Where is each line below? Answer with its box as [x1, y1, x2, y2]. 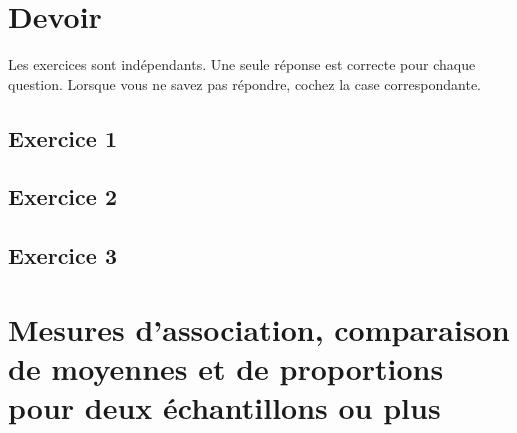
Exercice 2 [8, 181, 117, 212]
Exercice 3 [8, 240, 117, 271]
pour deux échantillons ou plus [8, 387, 441, 428]
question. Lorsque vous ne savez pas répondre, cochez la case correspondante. [8, 73, 481, 94]
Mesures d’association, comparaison [8, 308, 510, 349]
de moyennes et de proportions [8, 348, 444, 389]
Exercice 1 [8, 122, 117, 153]
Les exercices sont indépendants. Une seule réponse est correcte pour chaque [8, 54, 476, 75]
